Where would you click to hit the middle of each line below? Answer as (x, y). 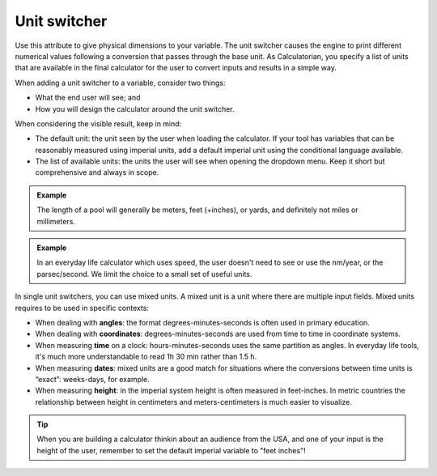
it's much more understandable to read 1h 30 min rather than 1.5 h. (146, 357)
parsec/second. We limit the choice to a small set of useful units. (144, 274)
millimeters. (56, 221)
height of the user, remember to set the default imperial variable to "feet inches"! (172, 450)
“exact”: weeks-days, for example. (92, 379)
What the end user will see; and (88, 98)
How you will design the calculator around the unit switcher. (135, 108)
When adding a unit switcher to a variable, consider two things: (120, 83)
